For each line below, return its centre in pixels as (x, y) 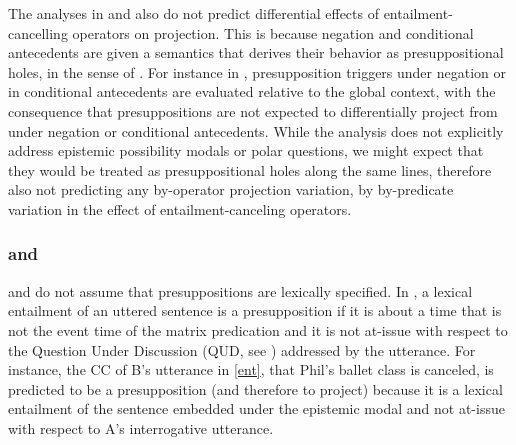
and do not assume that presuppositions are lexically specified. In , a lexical (240, 290)
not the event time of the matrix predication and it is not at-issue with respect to (258, 329)
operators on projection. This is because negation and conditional (273, 32)
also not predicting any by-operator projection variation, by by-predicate (231, 189)
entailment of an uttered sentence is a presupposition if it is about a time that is (255, 310)
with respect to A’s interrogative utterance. (141, 427)
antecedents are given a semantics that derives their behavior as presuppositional (256, 52)
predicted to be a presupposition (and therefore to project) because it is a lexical (255, 388)
